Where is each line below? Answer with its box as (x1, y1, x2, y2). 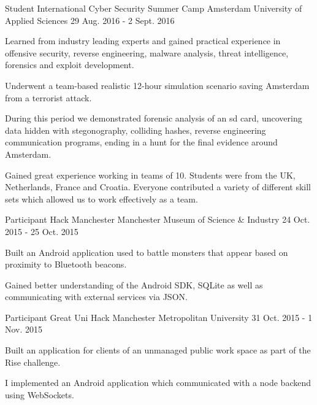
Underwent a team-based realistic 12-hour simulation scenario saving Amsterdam (5, 79, 310, 91)
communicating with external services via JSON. (5, 290, 188, 303)
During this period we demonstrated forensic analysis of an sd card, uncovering (5, 112, 302, 125)
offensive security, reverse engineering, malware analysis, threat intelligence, (5, 46, 289, 59)
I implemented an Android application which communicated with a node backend (5, 376, 311, 389)
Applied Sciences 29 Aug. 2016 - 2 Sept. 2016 (5, 13, 175, 26)
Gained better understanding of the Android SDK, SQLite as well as (5, 278, 263, 291)
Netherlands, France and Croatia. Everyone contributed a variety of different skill (5, 180, 311, 193)
